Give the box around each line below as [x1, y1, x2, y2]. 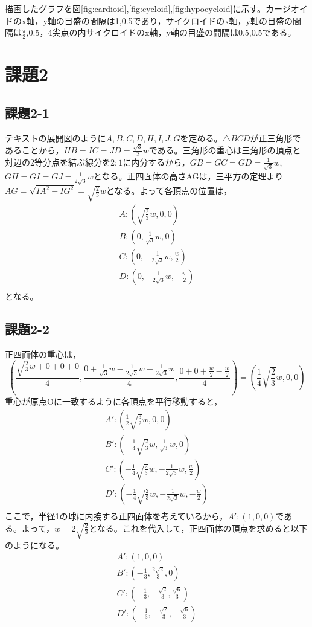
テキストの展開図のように [5, 131, 106, 144]
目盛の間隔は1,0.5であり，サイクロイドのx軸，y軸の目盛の [64, 14, 293, 27]
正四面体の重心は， [5, 347, 81, 360]
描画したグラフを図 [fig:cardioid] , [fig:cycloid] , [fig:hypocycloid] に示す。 [5, 2, 266, 14]
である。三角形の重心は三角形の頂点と [148, 143, 301, 156]
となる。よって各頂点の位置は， [106, 184, 232, 197]
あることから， [5, 143, 64, 156]
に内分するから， [123, 155, 190, 168]
